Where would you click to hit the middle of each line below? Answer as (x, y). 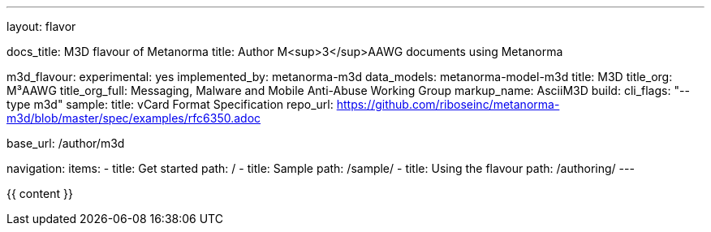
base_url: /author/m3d (66, 143)
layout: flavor (41, 26)
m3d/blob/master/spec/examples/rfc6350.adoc (134, 118)
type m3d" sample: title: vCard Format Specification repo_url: (170, 104)
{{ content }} (40, 193)
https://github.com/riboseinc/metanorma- (448, 104)
